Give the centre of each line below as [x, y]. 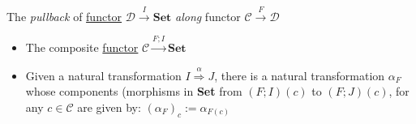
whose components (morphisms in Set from [134, 91]
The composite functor [82, 47]
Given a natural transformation [103, 75]
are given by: [109, 107]
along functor [208, 16]
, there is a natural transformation [300, 75]
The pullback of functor [64, 16]
